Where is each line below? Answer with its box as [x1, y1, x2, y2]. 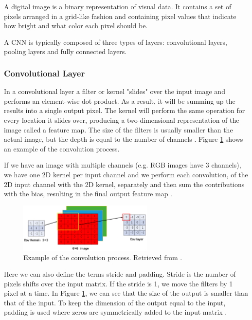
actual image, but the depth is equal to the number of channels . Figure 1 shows [4, 134, 243, 144]
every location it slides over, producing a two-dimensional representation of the [4, 114, 239, 125]
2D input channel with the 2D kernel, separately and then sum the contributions [4, 179, 245, 189]
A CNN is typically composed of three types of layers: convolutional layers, [4, 37, 227, 47]
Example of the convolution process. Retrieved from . [23, 252, 182, 263]
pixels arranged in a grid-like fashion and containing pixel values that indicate [4, 11, 236, 21]
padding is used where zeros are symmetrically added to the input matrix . [4, 307, 227, 317]
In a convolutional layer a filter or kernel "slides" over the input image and [4, 86, 225, 96]
